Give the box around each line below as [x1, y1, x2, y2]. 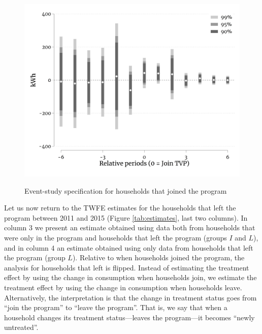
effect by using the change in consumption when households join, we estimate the [4, 272, 257, 283]
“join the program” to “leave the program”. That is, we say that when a [4, 302, 227, 313]
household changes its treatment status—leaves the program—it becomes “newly [4, 312, 255, 322]
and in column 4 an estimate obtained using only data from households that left [4, 242, 253, 253]
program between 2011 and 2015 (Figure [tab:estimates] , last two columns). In [4, 212, 248, 223]
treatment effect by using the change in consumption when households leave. [4, 282, 242, 293]
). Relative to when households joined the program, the [72, 252, 245, 263]
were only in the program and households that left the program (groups [4, 232, 227, 243]
